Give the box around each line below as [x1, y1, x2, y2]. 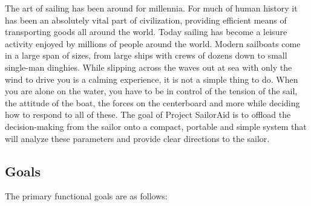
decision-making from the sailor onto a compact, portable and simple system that [5, 120, 307, 132]
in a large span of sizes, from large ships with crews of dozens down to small [5, 49, 287, 62]
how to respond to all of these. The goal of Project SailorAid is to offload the [5, 108, 291, 121]
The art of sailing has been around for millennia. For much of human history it [5, 2, 298, 14]
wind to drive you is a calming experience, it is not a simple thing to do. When [5, 72, 298, 85]
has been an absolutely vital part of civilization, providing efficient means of [5, 13, 287, 26]
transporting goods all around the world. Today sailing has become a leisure [5, 25, 287, 38]
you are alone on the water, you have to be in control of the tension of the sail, [5, 85, 298, 97]
